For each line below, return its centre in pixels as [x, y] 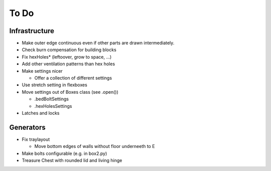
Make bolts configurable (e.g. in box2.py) [64, 153]
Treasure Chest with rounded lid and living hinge [72, 160]
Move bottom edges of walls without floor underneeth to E [95, 146]
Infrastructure [32, 31]
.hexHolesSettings [53, 106]
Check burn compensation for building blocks [69, 50]
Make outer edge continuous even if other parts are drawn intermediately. [98, 43]
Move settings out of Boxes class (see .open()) [70, 92]
